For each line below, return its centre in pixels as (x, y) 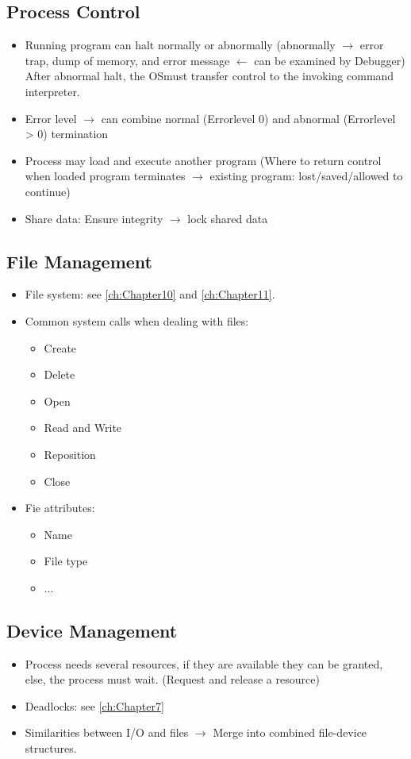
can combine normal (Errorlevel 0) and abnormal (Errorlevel (248, 118)
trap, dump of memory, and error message (127, 60)
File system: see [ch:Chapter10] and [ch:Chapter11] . (150, 294)
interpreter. (52, 91)
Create (60, 347)
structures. (51, 748)
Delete (60, 374)
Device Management (92, 630)
